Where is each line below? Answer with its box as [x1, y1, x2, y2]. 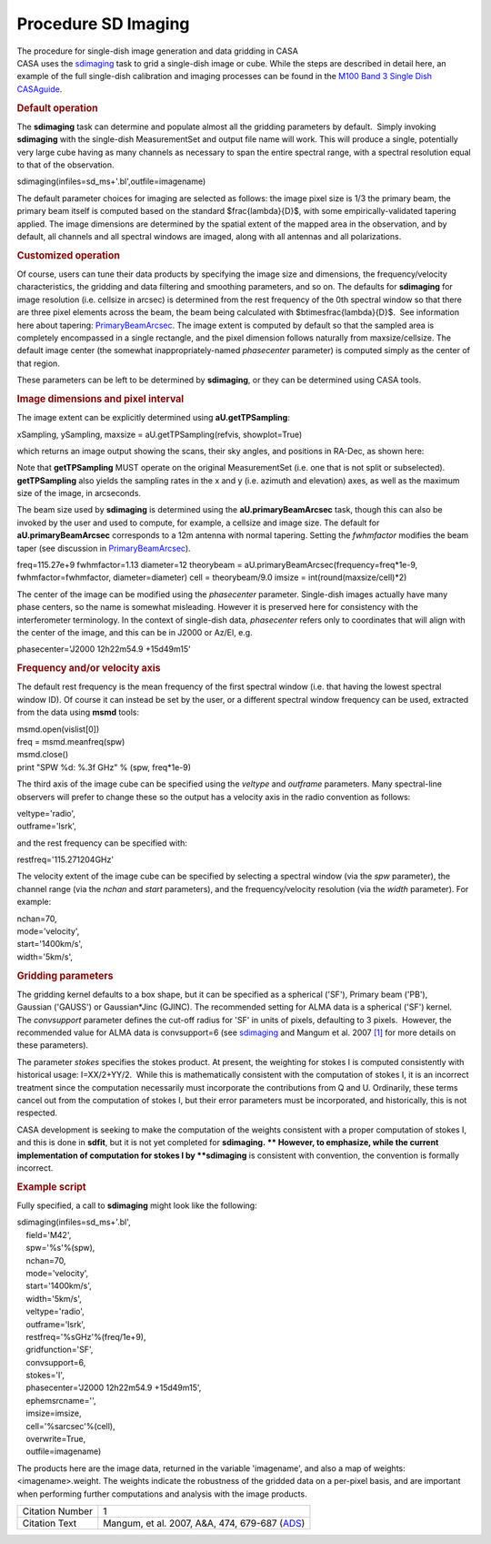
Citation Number [22, 1505, 93, 1518]
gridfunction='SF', [25, 1344, 94, 1356]
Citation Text [22, 1517, 77, 1529]
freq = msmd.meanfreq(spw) [16, 736, 125, 747]
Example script [16, 1180, 86, 1193]
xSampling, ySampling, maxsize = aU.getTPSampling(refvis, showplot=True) [16, 429, 303, 440]
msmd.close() [16, 749, 69, 760]
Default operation [16, 101, 99, 114]
